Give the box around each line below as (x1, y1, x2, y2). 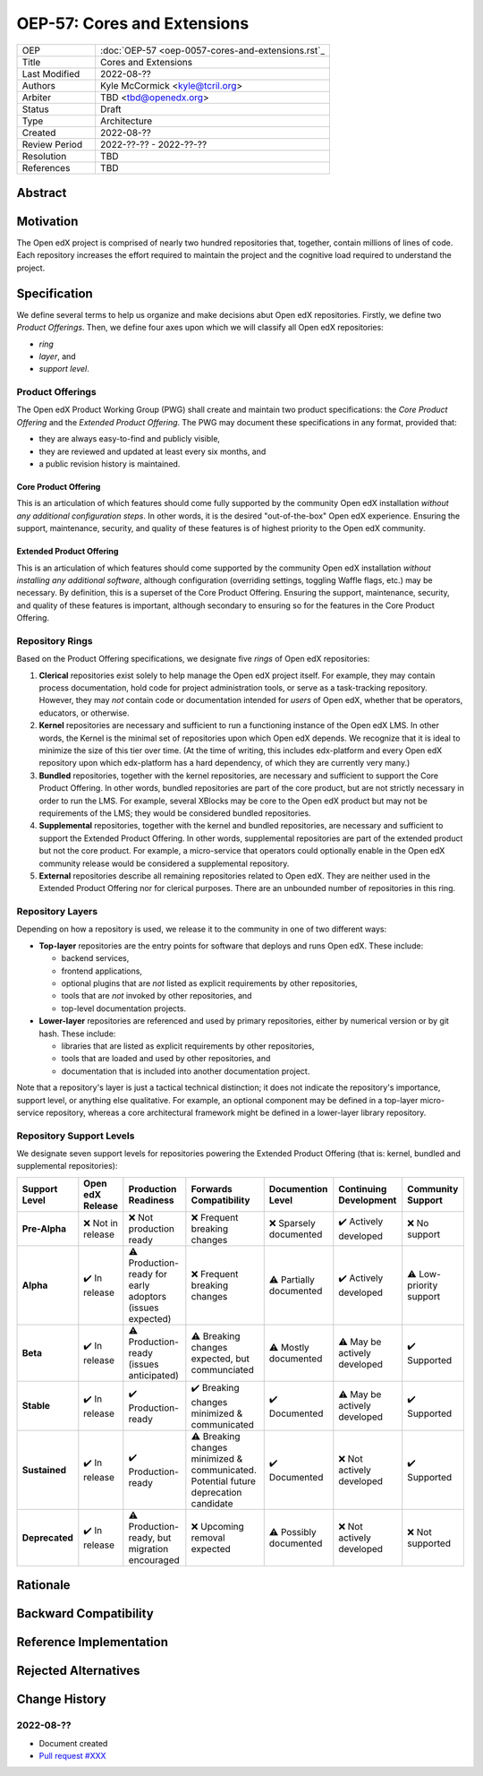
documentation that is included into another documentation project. (61, 1066, 310, 1077)
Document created (38, 1737, 108, 1748)
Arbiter (21, 90, 52, 103)
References (21, 161, 71, 174)
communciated (191, 1363, 254, 1376)
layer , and (38, 350, 76, 362)
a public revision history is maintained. (38, 459, 181, 469)
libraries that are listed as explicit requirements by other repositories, (61, 1040, 315, 1051)
